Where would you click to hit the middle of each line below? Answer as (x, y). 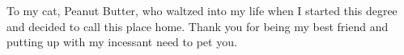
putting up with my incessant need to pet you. (122, 42)
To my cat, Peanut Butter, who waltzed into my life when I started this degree (202, 10)
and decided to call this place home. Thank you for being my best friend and (198, 26)
